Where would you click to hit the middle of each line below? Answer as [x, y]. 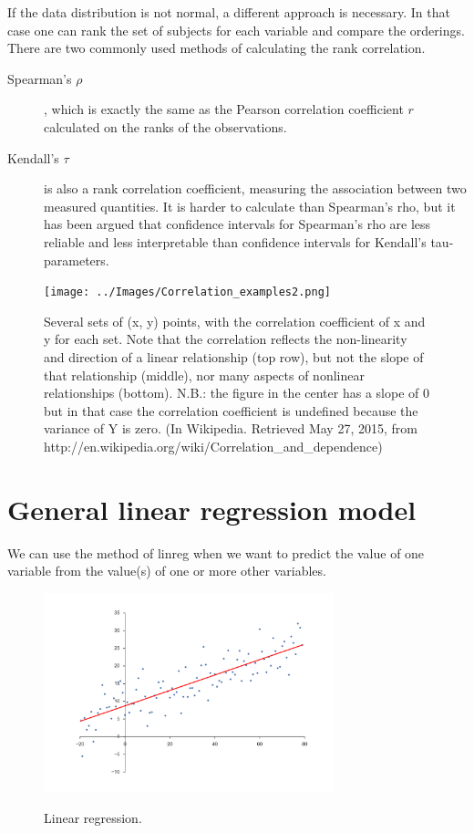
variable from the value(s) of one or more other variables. [167, 571]
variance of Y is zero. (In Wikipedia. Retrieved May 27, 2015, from [231, 428]
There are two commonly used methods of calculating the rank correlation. [216, 48]
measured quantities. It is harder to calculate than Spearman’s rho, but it [250, 206]
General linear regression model [212, 509]
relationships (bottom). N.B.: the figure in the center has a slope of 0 [237, 393]
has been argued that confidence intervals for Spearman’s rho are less [237, 224]
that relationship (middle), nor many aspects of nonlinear [204, 375]
